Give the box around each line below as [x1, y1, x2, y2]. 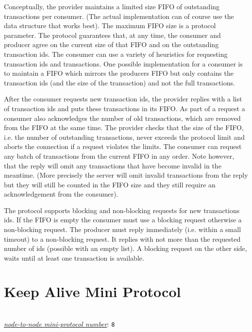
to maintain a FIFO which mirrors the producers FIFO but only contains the [4, 68, 234, 78]
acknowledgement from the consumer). [4, 189, 118, 199]
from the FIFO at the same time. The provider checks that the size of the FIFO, [4, 122, 244, 133]
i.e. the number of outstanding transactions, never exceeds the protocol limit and [4, 132, 245, 142]
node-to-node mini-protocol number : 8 [4, 319, 115, 329]
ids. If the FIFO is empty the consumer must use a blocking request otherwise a [4, 215, 242, 225]
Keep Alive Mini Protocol [4, 281, 181, 301]
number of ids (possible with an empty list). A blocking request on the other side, [4, 243, 247, 253]
